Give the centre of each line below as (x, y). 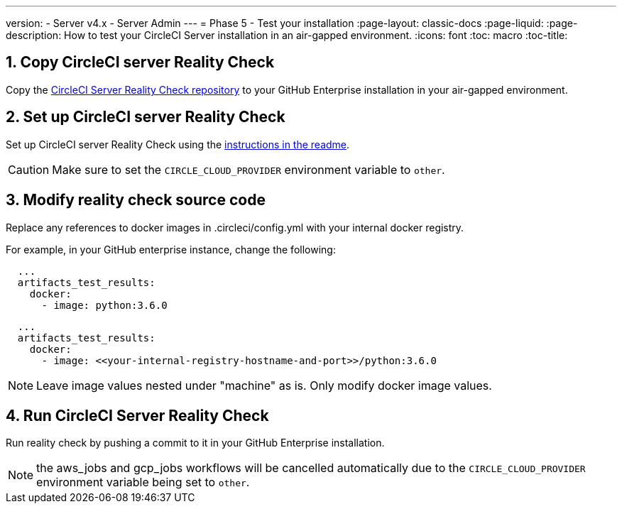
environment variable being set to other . (143, 482)
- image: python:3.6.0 (104, 305)
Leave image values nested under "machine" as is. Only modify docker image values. (264, 385)
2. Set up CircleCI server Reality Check (146, 117)
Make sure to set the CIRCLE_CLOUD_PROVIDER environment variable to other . (249, 169)
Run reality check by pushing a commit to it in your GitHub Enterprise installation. (195, 443)
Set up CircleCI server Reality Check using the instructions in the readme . (178, 144)
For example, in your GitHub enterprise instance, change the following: (171, 249)
